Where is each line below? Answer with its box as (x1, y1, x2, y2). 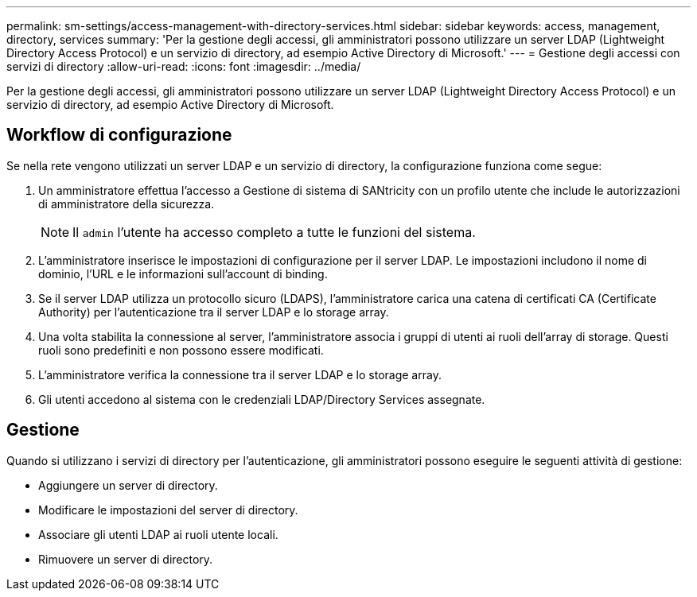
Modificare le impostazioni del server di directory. (38, 502, 298, 517)
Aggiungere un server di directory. (38, 478, 218, 492)
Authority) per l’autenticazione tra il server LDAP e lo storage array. (38, 304, 389, 319)
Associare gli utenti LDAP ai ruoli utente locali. (38, 527, 278, 541)
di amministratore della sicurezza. (38, 196, 215, 211)
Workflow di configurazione (6, 125, 232, 145)
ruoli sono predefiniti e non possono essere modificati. (38, 343, 324, 357)
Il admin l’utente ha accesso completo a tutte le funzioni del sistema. (72, 223, 476, 240)
